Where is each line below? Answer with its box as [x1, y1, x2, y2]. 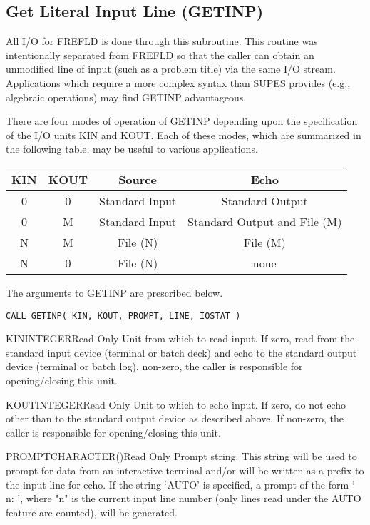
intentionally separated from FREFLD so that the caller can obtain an [6, 47, 314, 62]
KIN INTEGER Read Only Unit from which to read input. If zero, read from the [6, 331, 355, 346]
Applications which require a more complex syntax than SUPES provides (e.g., [6, 75, 351, 90]
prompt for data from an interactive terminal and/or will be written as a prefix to [6, 462, 364, 477]
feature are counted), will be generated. [6, 504, 178, 519]
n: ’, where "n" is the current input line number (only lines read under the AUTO [6, 491, 361, 506]
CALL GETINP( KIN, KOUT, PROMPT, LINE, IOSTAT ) [6, 310, 241, 321]
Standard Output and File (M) [187, 213, 342, 230]
